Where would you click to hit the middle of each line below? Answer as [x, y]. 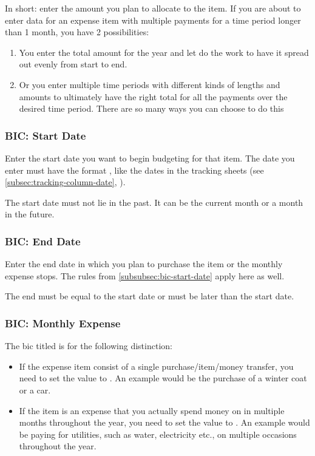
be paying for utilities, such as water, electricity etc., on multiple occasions [158, 434]
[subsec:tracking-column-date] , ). [65, 182]
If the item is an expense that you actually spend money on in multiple [152, 410]
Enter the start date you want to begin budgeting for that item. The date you [150, 158]
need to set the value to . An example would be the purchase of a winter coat [163, 378]
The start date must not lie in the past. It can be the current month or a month [154, 202]
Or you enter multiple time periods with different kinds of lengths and [150, 84]
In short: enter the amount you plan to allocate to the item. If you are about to [153, 8]
